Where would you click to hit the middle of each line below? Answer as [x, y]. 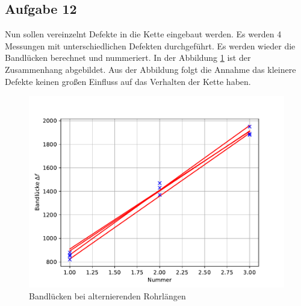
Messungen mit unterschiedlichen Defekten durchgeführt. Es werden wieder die [150, 45]
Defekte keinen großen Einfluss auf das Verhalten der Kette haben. [128, 81]
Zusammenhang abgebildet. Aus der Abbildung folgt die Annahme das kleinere [150, 69]
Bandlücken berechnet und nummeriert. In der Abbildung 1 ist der [128, 58]
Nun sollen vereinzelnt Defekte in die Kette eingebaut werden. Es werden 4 [143, 34]
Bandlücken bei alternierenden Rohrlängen [107, 295]
